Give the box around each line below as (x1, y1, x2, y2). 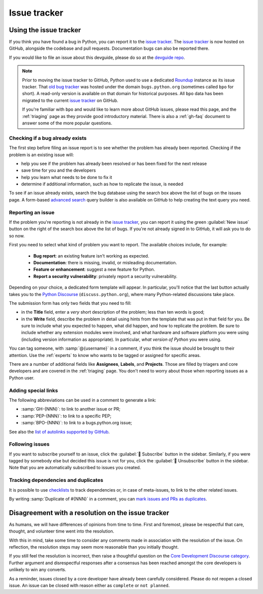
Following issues (9, 441, 50, 448)
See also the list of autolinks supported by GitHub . (9, 429, 110, 435)
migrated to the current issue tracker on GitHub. (22, 98, 119, 103)
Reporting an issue (9, 209, 55, 216)
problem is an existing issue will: (9, 152, 74, 158)
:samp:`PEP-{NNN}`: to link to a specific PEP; (21, 413, 112, 419)
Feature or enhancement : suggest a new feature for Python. (33, 266, 155, 273)
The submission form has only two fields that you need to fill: (9, 300, 131, 306)
